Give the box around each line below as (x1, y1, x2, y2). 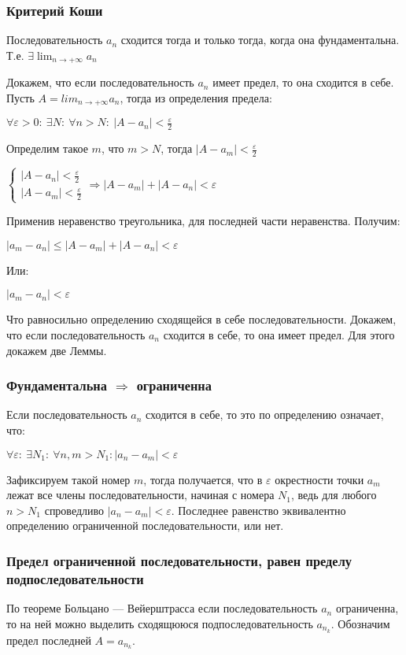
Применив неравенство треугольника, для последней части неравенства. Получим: (6, 213, 400, 229)
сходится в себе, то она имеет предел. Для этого (163, 326, 395, 342)
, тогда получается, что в (143, 471, 263, 487)
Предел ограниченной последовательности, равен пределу (6, 550, 352, 570)
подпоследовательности (6, 568, 144, 588)
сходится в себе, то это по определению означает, (146, 406, 384, 423)
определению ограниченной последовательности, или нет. (6, 517, 284, 534)
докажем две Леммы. (6, 342, 107, 358)
